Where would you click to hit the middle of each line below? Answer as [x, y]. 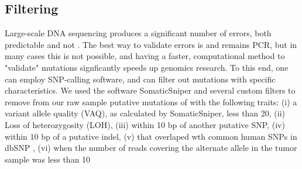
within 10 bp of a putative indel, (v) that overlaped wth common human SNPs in [151, 136]
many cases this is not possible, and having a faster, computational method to [145, 56]
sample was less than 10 [48, 159]
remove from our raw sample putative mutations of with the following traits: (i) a [151, 101]
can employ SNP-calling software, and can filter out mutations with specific [140, 79]
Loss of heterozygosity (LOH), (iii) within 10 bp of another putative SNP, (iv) [145, 124]
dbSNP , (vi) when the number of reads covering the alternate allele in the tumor [151, 148]
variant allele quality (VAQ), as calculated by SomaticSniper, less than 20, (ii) [145, 113]
